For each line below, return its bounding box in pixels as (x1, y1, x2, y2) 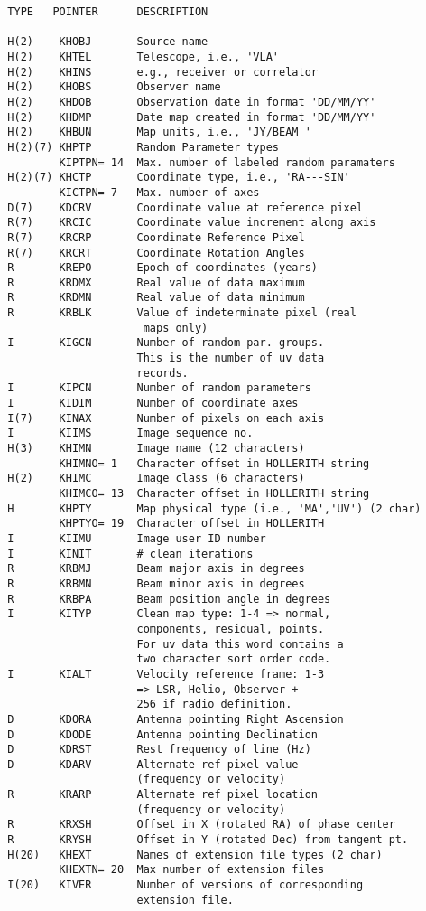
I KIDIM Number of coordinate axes (7, 397, 299, 410)
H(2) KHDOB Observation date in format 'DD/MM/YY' (7, 95, 376, 108)
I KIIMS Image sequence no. (7, 427, 254, 440)
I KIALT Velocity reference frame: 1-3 (7, 667, 325, 681)
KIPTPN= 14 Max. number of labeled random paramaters (59, 155, 395, 169)
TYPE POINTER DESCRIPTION (7, 5, 208, 18)
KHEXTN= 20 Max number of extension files (59, 863, 325, 877)
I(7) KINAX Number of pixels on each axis (7, 411, 325, 425)
